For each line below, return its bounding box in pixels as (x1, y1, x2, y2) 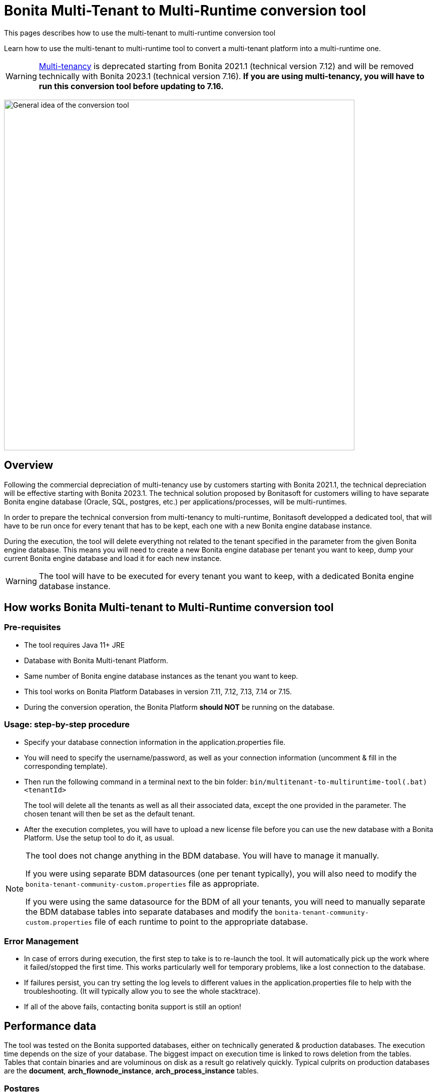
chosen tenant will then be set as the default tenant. (24, 809, 195, 818)
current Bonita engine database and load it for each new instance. (4, 554, 222, 563)
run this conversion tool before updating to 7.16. (39, 81, 224, 91)
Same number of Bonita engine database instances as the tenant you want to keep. (24, 671, 298, 680)
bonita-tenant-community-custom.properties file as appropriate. (26, 878, 259, 889)
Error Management (4, 936, 79, 946)
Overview (4, 459, 54, 472)
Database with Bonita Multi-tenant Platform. (24, 656, 168, 665)
